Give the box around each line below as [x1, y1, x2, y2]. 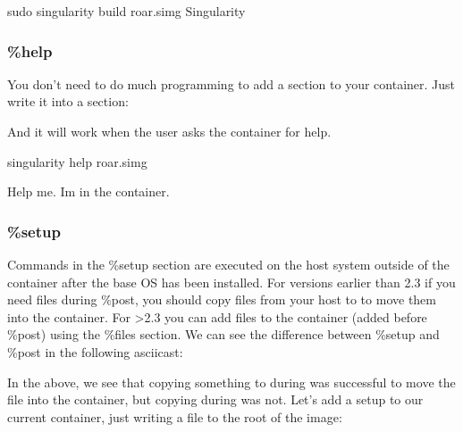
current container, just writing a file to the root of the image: [7, 407, 342, 426]
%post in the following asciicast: [7, 342, 183, 361]
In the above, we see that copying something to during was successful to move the [7, 372, 456, 391]
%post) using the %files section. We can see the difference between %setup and [7, 325, 440, 344]
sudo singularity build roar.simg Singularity [7, 2, 246, 20]
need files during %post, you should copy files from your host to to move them [7, 290, 436, 309]
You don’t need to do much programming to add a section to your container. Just [7, 74, 456, 93]
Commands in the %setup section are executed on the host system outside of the [7, 255, 450, 273]
